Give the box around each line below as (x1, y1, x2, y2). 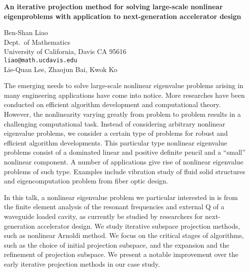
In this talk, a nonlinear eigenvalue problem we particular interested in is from (4, 192, 238, 202)
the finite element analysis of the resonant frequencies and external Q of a (4, 201, 225, 212)
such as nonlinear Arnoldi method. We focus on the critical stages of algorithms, (4, 230, 244, 240)
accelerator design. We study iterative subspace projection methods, (37, 220, 240, 231)
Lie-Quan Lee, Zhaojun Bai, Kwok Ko (4, 64, 117, 74)
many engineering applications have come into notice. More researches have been (4, 90, 245, 100)
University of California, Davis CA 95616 (4, 46, 127, 56)
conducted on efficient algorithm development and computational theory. (4, 99, 221, 109)
